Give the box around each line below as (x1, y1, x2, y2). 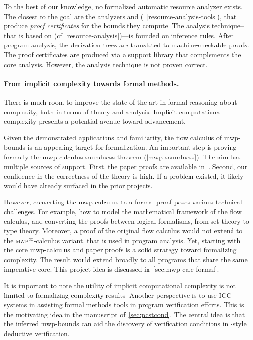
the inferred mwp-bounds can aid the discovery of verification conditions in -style (4, 318, 247, 329)
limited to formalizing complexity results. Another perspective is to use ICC (4, 290, 232, 300)
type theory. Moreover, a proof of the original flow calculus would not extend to (4, 226, 243, 236)
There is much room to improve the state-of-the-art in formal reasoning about (4, 96, 237, 107)
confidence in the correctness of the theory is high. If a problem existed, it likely (4, 171, 244, 181)
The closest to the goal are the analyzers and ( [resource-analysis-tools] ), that (4, 11, 237, 21)
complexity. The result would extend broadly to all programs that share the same (4, 254, 248, 264)
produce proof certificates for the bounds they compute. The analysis (4, 21, 210, 31)
